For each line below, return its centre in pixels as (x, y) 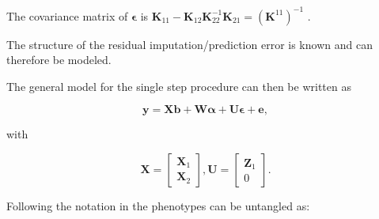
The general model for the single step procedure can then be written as (179, 86)
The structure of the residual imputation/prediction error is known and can (189, 44)
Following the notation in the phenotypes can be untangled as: (158, 205)
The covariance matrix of (67, 15)
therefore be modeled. (59, 60)
